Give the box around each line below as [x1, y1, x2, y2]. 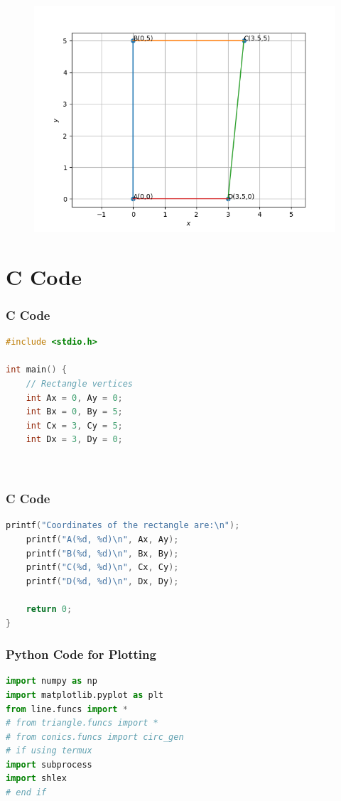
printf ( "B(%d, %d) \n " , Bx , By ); [26, 548, 179, 559]
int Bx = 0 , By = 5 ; [26, 407, 123, 417]
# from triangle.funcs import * [6, 718, 158, 729]
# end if [6, 787, 47, 798]
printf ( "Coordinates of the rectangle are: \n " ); [6, 520, 240, 531]
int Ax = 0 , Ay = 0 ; [26, 392, 123, 403]
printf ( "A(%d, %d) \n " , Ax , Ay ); [26, 534, 179, 544]
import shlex [6, 773, 67, 784]
